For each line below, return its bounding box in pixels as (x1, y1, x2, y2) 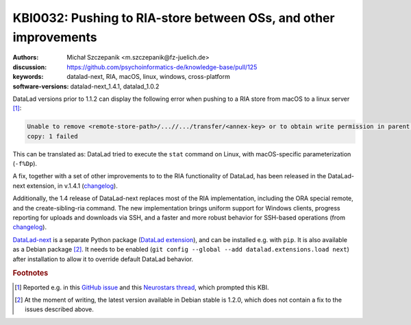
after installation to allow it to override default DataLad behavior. (12, 254, 194, 263)
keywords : (12, 73, 44, 81)
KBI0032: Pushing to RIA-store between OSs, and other (12, 10, 335, 25)
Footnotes (12, 268, 49, 278)
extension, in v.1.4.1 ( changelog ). (26, 182, 118, 190)
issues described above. (25, 305, 94, 313)
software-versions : (12, 82, 69, 91)
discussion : (12, 62, 47, 71)
